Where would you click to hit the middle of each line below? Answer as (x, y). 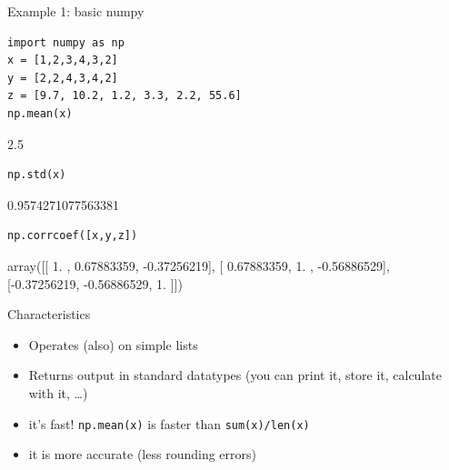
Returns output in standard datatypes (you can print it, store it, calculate (235, 375)
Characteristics (49, 314)
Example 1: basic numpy (76, 11)
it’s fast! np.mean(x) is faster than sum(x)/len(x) (169, 423)
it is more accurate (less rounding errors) (142, 454)
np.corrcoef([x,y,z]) (73, 236)
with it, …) (58, 392)
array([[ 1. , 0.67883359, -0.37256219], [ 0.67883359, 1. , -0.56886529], (199, 265)
